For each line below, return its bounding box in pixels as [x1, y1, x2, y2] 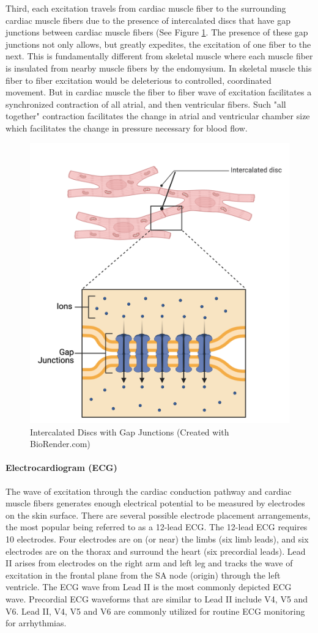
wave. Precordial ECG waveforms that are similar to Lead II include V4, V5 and [6, 592, 308, 605]
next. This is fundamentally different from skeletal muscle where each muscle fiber [6, 50, 313, 62]
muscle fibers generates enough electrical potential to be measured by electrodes [6, 497, 305, 509]
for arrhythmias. [6, 616, 67, 629]
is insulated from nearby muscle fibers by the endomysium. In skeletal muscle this [6, 61, 312, 74]
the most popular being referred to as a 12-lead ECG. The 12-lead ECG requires [6, 520, 308, 533]
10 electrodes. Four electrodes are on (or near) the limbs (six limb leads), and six [6, 532, 309, 545]
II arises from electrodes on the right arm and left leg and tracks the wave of [6, 557, 293, 569]
